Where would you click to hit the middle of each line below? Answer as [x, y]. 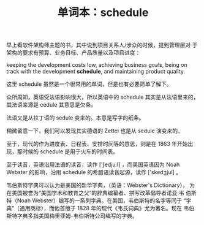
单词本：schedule [103, 13]
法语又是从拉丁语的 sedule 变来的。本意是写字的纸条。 [75, 118]
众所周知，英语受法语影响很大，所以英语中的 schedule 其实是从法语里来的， [103, 97]
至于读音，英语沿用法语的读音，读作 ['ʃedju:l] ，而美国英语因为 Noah [93, 165]
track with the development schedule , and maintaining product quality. [96, 72]
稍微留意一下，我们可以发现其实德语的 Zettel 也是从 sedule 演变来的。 [95, 131]
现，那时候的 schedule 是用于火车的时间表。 [62, 151]
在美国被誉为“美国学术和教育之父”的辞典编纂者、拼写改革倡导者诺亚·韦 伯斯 [102, 193]
